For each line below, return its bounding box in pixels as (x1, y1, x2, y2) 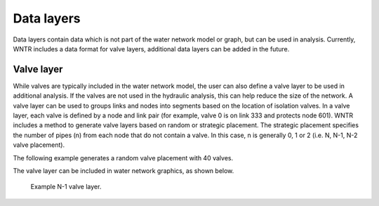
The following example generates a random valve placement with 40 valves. (13, 153, 234, 162)
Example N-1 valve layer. (30, 183, 102, 191)
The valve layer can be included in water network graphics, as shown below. (13, 166, 234, 175)
